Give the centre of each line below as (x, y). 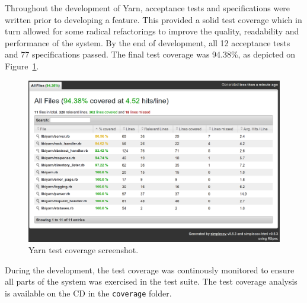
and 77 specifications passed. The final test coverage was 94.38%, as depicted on (150, 54)
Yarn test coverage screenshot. (84, 250)
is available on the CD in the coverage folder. (88, 293)
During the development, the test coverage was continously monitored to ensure (150, 269)
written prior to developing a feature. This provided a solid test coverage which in (153, 19)
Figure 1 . (22, 66)
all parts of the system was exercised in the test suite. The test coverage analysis (151, 281)
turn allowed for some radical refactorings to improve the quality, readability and (152, 31)
